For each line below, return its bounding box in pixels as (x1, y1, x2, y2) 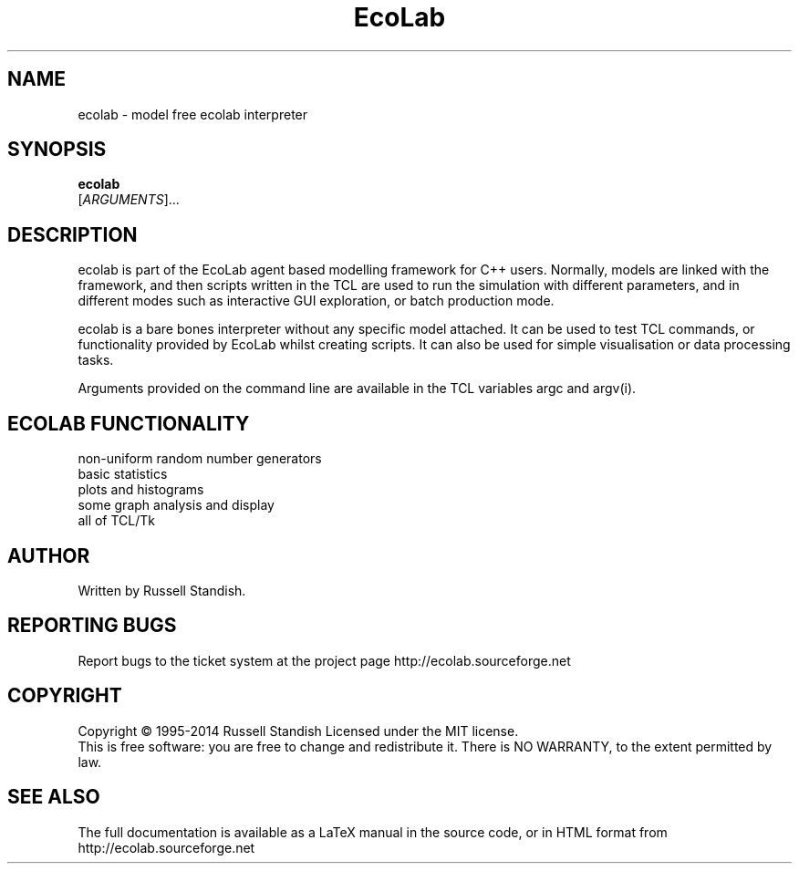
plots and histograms (78, 482, 204, 498)
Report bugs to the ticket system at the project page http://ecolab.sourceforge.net (78, 652, 571, 669)
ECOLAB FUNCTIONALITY (7, 411, 250, 435)
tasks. (78, 352, 114, 368)
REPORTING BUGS (7, 614, 177, 638)
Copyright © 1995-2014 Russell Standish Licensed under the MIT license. (78, 722, 519, 739)
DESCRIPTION (7, 223, 138, 246)
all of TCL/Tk (78, 513, 156, 529)
